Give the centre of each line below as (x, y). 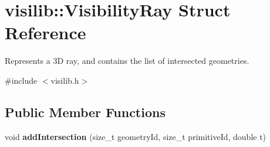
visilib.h (65, 80)
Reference (45, 33)
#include (21, 80)
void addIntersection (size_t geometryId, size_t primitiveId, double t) (136, 136)
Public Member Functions (85, 112)
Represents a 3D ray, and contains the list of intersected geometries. (127, 61)
